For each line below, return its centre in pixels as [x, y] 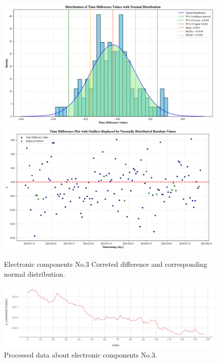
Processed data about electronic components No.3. [81, 354]
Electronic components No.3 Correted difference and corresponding [106, 264]
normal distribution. [35, 273]
